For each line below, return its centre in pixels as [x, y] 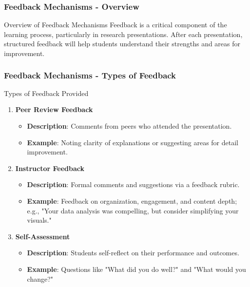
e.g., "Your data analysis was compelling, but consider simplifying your [133, 210]
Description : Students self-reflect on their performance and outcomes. [133, 253]
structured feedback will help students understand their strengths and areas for [122, 44]
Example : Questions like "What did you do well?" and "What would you [136, 269]
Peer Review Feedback [54, 109]
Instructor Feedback [50, 168]
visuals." [39, 220]
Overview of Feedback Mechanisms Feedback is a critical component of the [115, 25]
